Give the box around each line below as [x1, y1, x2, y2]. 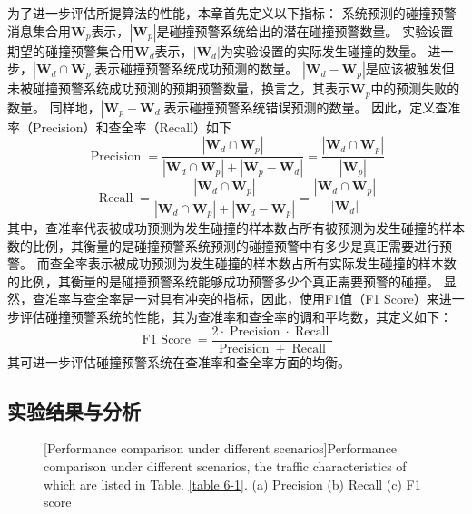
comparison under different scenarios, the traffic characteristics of [44, 457, 407, 475]
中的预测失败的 [370, 79, 460, 98]
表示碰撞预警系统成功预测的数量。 [94, 59, 299, 78]
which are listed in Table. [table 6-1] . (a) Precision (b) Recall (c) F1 [44, 474, 421, 493]
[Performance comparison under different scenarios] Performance [44, 439, 398, 458]
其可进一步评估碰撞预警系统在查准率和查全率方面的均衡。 [7, 352, 350, 371]
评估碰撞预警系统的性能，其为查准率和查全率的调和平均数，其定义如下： [19, 306, 452, 325]
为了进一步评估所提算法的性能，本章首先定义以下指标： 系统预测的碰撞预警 [7, 4, 457, 22]
